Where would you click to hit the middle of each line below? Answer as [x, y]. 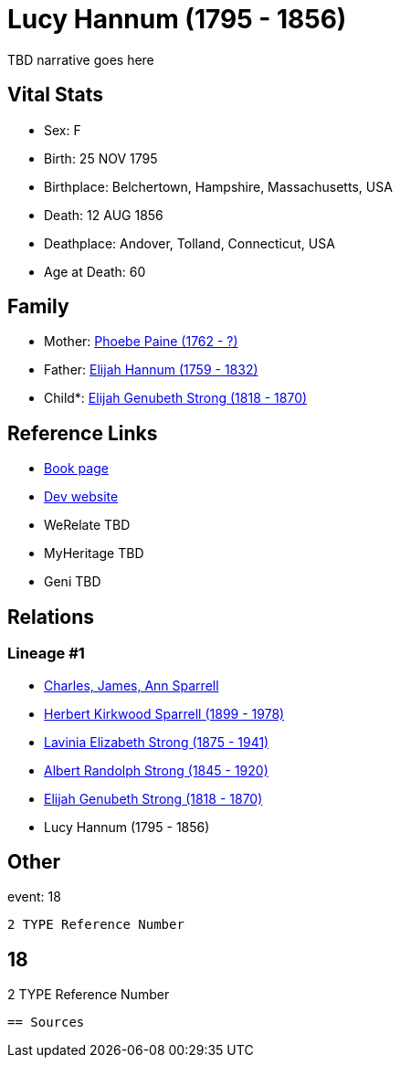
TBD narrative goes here [81, 59]
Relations [51, 617]
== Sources [46, 1023]
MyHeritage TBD [94, 554]
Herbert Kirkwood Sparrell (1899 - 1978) [164, 713]
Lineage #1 [46, 654]
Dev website [81, 497]
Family [38, 307]
